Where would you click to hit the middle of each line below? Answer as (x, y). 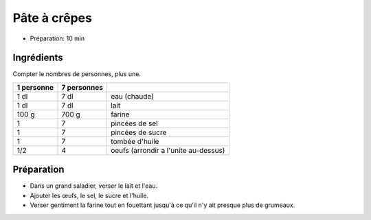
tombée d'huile (135, 141)
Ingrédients (38, 58)
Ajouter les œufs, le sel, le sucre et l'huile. (89, 195)
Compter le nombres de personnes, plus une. (77, 74)
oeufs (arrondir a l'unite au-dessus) (168, 150)
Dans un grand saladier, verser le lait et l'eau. (94, 186)
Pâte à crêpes (53, 18)
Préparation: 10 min (57, 38)
